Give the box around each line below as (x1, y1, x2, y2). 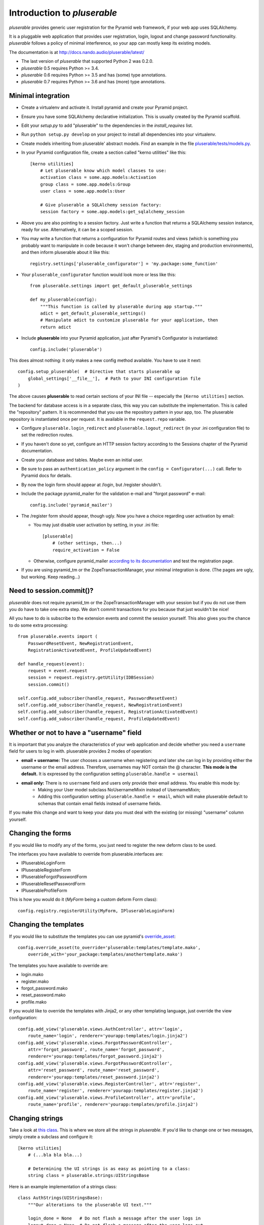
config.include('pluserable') (30, 346, 103, 352)
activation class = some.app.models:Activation (40, 174, 156, 180)
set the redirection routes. (21, 432, 73, 438)
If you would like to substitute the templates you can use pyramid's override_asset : (9, 933, 176, 939)
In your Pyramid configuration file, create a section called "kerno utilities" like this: (21, 149, 187, 155)
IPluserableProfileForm (21, 887, 67, 893)
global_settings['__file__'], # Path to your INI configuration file (27, 375, 201, 381)
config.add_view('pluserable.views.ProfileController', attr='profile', (18, 1095, 196, 1100)
